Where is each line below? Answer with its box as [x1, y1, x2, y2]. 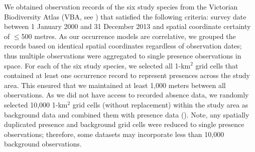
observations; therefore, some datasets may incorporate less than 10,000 [4, 128, 224, 139]
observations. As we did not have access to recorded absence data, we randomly [4, 89, 249, 100]
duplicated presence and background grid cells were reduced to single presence [4, 119, 244, 129]
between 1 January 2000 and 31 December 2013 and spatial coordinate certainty [4, 21, 251, 31]
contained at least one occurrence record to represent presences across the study [4, 70, 250, 80]
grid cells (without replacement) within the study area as [72, 99, 248, 109]
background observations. [4, 138, 82, 149]
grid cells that [195, 60, 238, 70]
